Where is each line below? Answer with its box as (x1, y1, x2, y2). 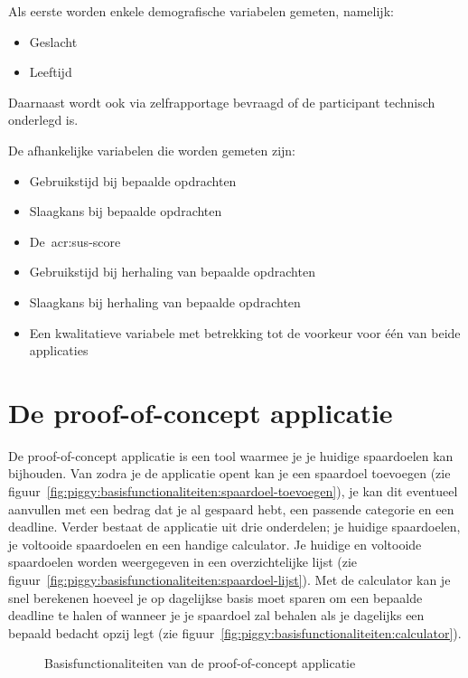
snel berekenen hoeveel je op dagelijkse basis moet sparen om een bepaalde (8, 588, 423, 607)
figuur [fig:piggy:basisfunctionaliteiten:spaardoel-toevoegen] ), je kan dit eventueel (8, 482, 458, 501)
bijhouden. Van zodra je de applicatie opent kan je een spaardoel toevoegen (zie (8, 464, 451, 483)
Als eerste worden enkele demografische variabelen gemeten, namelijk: (8, 2, 394, 20)
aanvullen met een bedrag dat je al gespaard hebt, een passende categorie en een (8, 499, 454, 518)
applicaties (29, 341, 89, 360)
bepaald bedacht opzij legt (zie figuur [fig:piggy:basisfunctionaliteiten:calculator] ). (8, 623, 462, 642)
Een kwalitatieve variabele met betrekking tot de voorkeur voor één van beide (29, 323, 461, 342)
